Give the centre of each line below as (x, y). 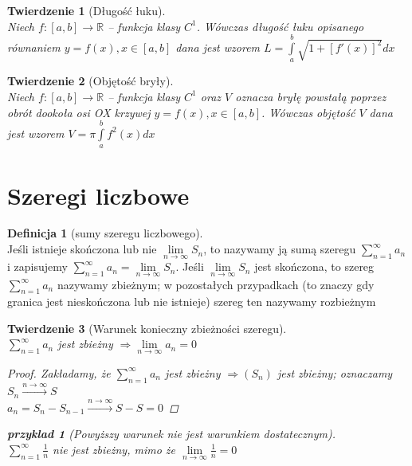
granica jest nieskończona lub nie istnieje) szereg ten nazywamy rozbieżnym (192, 302)
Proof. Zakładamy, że (59, 372)
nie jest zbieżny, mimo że (114, 449)
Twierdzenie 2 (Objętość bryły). (90, 81)
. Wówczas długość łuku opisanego (280, 26)
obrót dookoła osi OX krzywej (79, 112)
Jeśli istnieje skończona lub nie (82, 249)
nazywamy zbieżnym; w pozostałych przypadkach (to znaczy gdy (216, 284)
